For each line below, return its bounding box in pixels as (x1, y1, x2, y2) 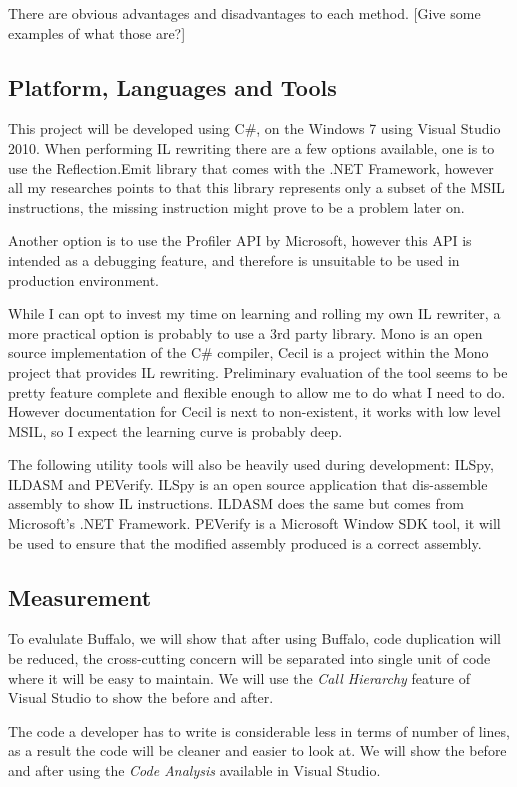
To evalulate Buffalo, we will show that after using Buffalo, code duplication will (8, 628, 501, 649)
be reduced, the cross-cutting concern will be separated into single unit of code (8, 648, 491, 669)
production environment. (8, 269, 160, 290)
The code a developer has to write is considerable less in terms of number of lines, (8, 720, 510, 741)
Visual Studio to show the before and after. (8, 687, 274, 708)
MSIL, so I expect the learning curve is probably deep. (8, 420, 343, 441)
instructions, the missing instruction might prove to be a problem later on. (8, 196, 465, 217)
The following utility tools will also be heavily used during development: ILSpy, (8, 454, 494, 475)
